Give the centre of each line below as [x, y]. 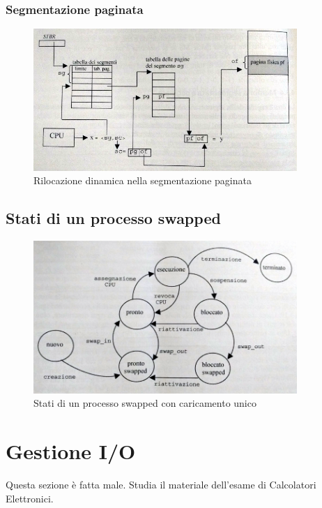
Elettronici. [30, 498]
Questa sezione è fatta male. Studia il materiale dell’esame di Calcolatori [161, 484]
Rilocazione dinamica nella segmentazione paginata [143, 180]
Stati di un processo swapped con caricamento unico [145, 403]
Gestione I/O [71, 451]
